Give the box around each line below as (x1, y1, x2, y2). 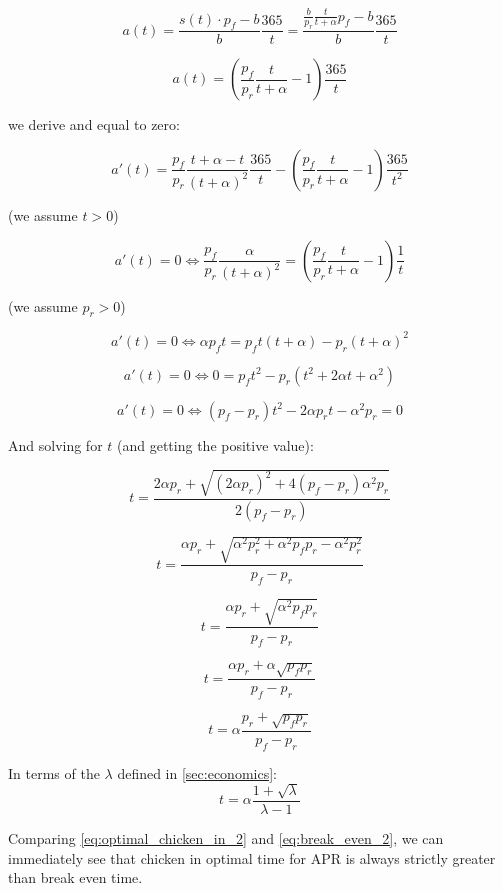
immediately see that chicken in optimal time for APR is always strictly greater (8, 847, 496, 868)
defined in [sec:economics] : (117, 762, 277, 783)
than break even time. (8, 867, 143, 888)
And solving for (8, 434, 103, 455)
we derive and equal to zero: (8, 114, 180, 135)
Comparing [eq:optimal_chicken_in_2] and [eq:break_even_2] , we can (8, 828, 444, 848)
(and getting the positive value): (117, 434, 314, 455)
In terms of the (8, 762, 100, 783)
